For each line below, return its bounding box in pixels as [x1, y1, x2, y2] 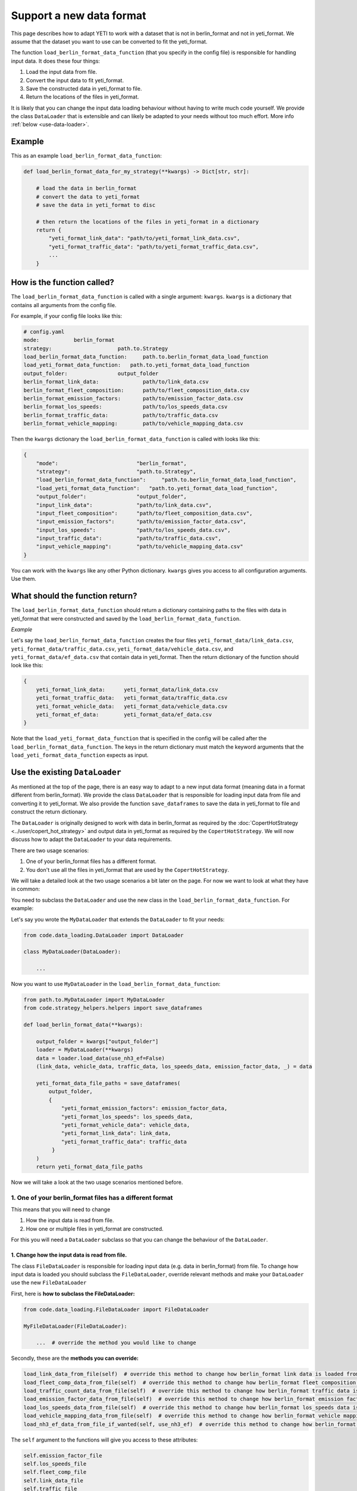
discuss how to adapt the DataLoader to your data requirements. [11, 836, 172, 843]
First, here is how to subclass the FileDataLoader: [11, 1290, 135, 1297]
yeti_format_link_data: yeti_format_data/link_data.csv [36, 686, 218, 693]
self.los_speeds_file [23, 1460, 87, 1467]
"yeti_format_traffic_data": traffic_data [61, 1138, 187, 1145]
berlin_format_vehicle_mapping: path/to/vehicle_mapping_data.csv [23, 420, 243, 427]
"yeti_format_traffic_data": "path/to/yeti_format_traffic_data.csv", [48, 243, 259, 250]
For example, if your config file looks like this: [11, 312, 122, 319]
